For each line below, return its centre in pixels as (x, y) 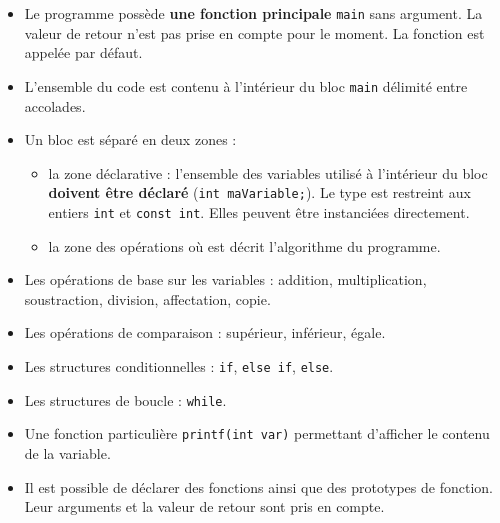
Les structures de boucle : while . (125, 399)
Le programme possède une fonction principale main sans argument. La (253, 13)
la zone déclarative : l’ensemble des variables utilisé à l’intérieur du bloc (268, 172)
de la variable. (67, 452)
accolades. (55, 105)
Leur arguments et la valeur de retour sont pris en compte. (204, 506)
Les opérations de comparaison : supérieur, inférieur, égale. (205, 332)
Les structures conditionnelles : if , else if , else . (179, 365)
